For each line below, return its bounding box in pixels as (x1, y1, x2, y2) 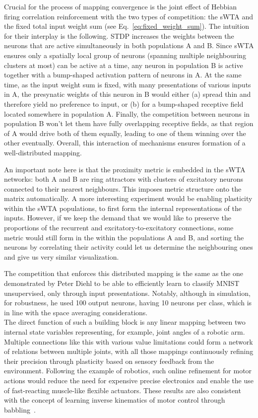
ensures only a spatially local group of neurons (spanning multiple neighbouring (4, 50, 246, 60)
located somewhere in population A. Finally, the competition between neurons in (4, 108, 250, 119)
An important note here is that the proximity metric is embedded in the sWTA (4, 164, 246, 174)
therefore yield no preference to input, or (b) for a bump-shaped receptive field (4, 98, 244, 109)
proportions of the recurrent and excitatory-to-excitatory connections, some (4, 222, 234, 233)
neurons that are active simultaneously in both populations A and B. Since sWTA (4, 40, 254, 51)
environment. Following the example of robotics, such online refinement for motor (4, 365, 252, 376)
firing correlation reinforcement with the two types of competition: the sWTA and (4, 11, 254, 21)
